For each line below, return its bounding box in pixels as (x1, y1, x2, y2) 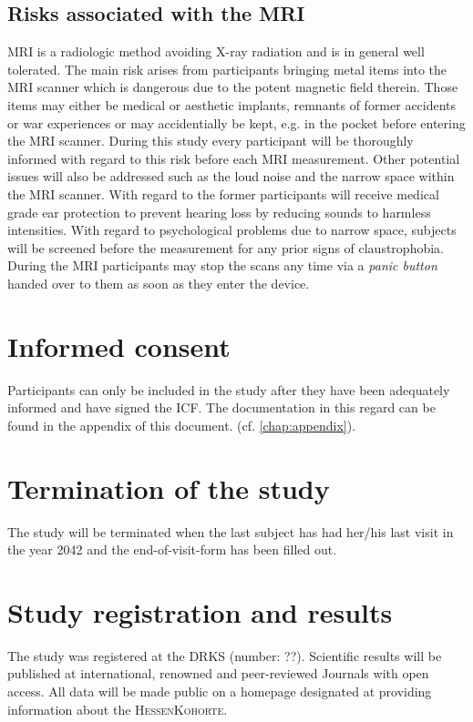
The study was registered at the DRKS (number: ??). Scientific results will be (7, 646, 442, 665)
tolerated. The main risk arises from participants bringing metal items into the (7, 59, 447, 78)
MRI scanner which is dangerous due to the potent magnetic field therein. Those (7, 77, 458, 97)
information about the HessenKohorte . (7, 699, 228, 718)
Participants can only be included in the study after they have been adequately (7, 380, 450, 399)
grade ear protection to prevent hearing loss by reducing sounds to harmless (7, 202, 431, 221)
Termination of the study (7, 469, 330, 506)
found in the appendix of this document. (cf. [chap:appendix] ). (7, 415, 356, 434)
